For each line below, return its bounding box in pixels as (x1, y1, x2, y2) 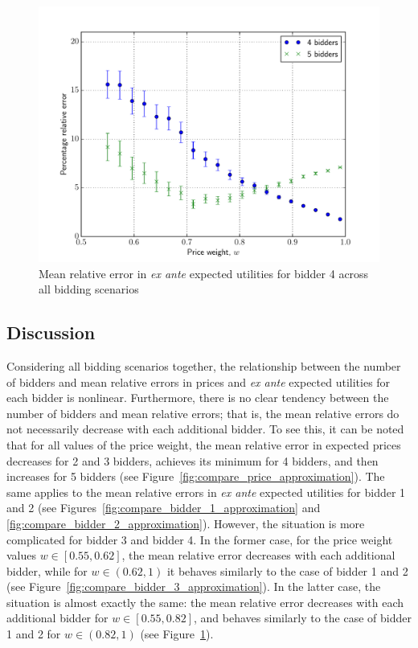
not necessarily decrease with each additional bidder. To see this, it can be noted (6, 420, 404, 437)
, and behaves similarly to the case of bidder (194, 609, 412, 626)
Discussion (6, 320, 96, 345)
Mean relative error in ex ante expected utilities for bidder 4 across (39, 265, 369, 281)
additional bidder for (6, 609, 109, 626)
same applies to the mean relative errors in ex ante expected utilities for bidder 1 (6, 483, 406, 500)
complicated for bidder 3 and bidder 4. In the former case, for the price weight (6, 531, 393, 548)
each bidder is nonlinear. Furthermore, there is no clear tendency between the (6, 389, 389, 406)
